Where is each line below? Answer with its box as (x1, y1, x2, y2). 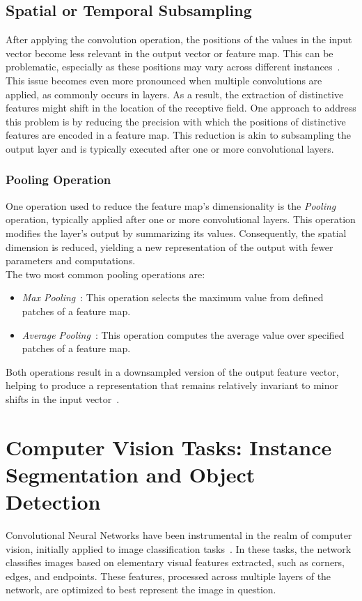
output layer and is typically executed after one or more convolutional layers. (6, 141, 334, 155)
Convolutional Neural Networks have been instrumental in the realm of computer (6, 527, 352, 542)
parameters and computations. (6, 253, 136, 268)
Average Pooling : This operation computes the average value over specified (22, 327, 345, 342)
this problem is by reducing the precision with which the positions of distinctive (6, 114, 346, 128)
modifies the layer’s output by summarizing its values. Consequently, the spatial (6, 225, 347, 240)
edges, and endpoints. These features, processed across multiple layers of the (6, 568, 331, 583)
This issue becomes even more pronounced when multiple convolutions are (6, 73, 322, 87)
